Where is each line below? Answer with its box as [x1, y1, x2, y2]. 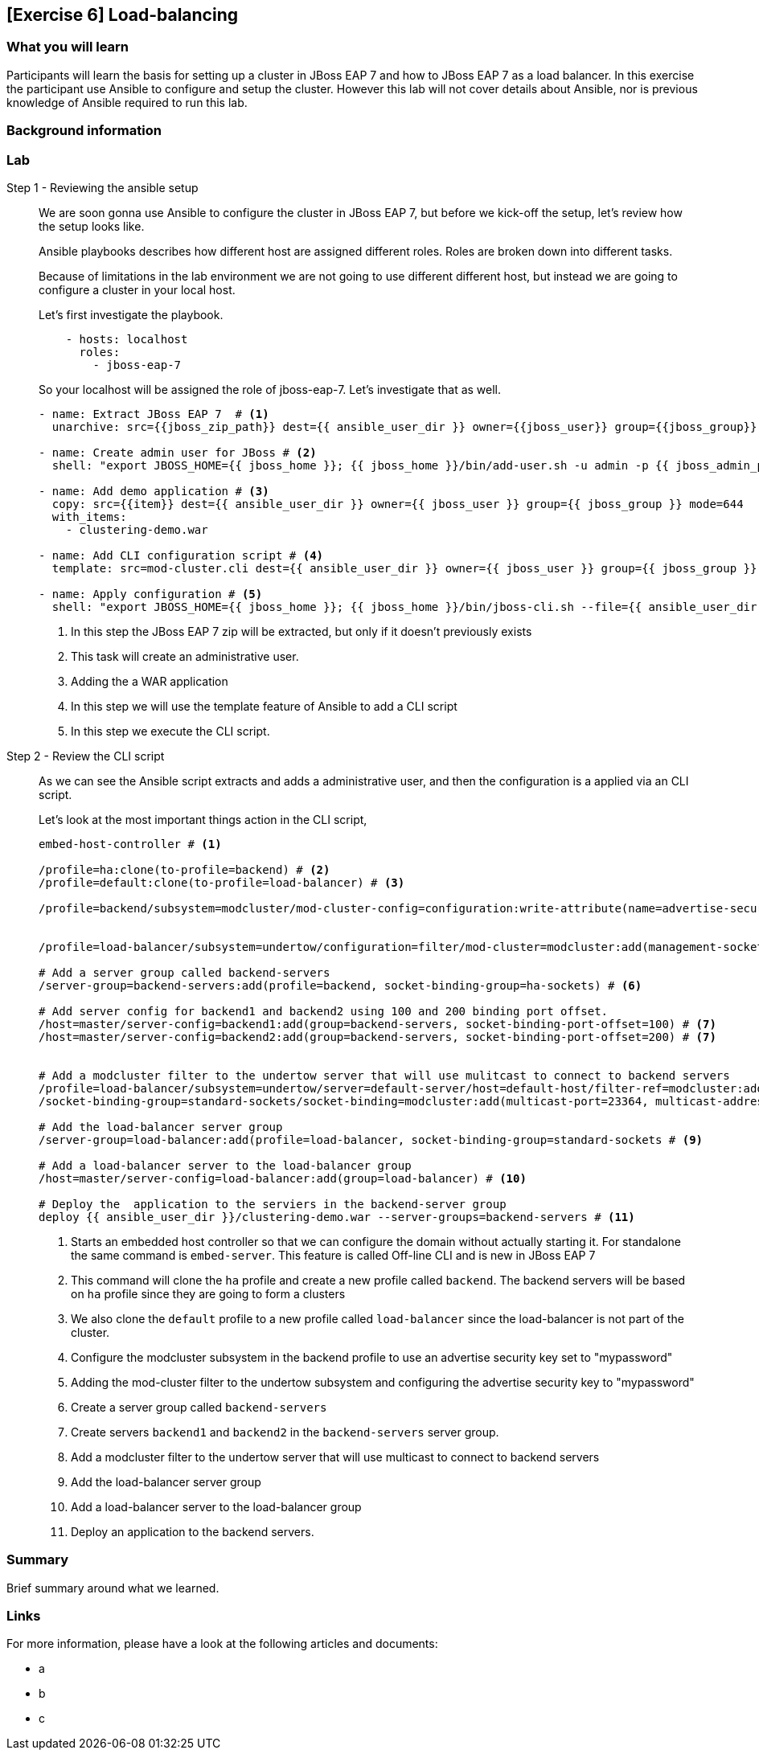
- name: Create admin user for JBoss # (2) [39, 445, 317, 459]
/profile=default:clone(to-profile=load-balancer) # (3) [39, 875, 405, 889]
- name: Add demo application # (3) [39, 484, 269, 498]
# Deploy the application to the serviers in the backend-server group [39, 1197, 507, 1211]
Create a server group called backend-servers [71, 1400, 327, 1414]
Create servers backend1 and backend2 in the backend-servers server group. [71, 1424, 499, 1439]
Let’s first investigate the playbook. [39, 307, 224, 322]
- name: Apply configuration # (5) [39, 587, 263, 600]
